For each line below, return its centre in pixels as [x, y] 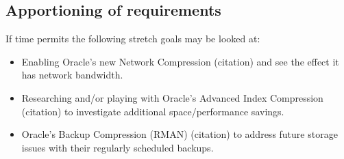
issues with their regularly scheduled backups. [118, 147]
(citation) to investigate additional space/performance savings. [153, 111]
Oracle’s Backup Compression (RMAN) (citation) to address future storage [180, 134]
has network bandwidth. [72, 75]
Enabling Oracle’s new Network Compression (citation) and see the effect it [180, 61]
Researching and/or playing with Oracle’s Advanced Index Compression [172, 97]
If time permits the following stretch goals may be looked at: [133, 39]
